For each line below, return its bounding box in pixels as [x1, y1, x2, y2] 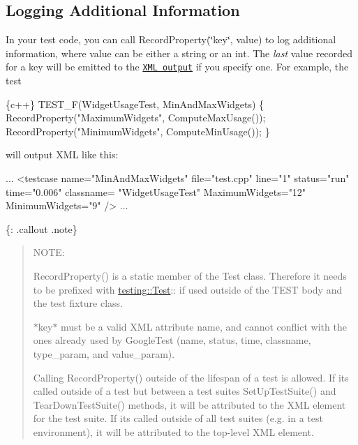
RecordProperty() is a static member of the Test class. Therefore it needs [33, 268, 347, 282]
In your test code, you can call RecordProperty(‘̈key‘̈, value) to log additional [6, 32, 336, 47]
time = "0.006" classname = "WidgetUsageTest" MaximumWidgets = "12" [6, 184, 306, 199]
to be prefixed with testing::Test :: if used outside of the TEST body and [33, 282, 343, 296]
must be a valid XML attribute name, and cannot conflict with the [61, 319, 347, 333]
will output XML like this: [6, 147, 119, 162]
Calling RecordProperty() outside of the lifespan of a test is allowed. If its [33, 370, 349, 384]
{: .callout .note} [6, 221, 77, 236]
